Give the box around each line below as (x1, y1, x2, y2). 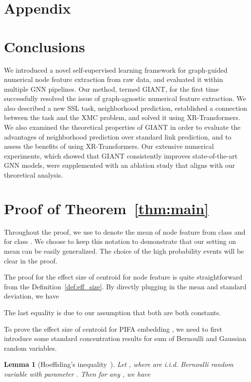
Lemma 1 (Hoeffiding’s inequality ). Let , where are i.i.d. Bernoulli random (4, 359, 233, 369)
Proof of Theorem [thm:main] (4, 198, 209, 218)
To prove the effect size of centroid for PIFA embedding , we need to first (4, 323, 222, 334)
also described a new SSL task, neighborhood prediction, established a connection (4, 102, 248, 113)
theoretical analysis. (4, 170, 63, 180)
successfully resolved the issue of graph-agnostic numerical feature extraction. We (4, 93, 246, 103)
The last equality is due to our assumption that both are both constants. (4, 307, 221, 317)
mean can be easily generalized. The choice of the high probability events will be (4, 245, 244, 256)
